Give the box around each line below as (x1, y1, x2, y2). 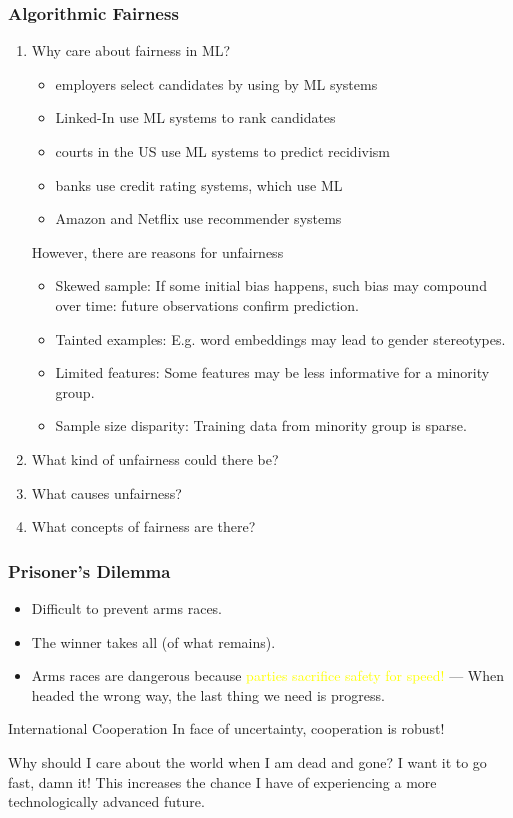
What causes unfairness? (31, 482, 182, 503)
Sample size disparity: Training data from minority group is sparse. (55, 415, 467, 436)
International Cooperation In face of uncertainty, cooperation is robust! (8, 718, 445, 739)
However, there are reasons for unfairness (31, 241, 284, 262)
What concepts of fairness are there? (31, 516, 256, 537)
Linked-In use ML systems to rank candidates (55, 107, 336, 128)
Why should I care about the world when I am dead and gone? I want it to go (8, 751, 487, 772)
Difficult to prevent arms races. (31, 597, 223, 618)
